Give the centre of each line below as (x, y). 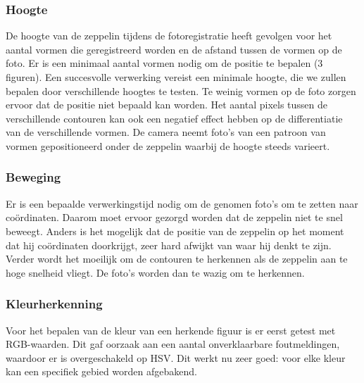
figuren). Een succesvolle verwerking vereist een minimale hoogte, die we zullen (176, 77)
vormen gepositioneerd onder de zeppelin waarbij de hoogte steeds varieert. (168, 145)
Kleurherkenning (54, 304)
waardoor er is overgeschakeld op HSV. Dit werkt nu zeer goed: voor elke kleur (176, 357)
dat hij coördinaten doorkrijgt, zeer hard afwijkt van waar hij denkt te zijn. (169, 245)
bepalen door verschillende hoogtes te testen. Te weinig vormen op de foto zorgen (181, 90)
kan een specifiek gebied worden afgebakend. (101, 371)
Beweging (33, 177)
